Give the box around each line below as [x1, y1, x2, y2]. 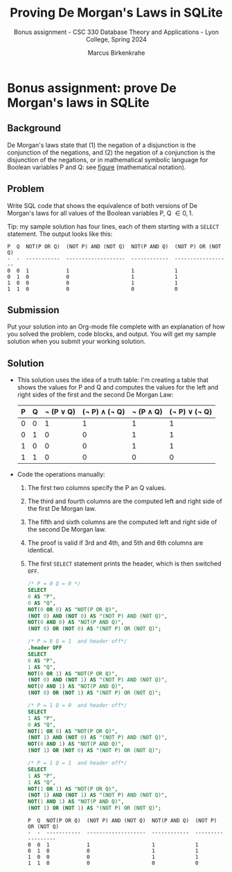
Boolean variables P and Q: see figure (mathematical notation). [7, 163, 186, 171]
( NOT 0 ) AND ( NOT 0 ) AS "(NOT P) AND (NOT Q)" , [27, 612, 168, 620]
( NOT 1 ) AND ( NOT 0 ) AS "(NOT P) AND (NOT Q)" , [27, 734, 168, 741]
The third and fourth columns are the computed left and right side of [27, 497, 223, 505]
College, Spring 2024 [85, 35, 148, 43]
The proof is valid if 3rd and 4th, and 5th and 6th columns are [27, 539, 204, 547]
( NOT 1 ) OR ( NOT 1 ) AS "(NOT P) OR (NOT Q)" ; [27, 805, 161, 812]
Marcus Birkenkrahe [87, 49, 145, 57]
